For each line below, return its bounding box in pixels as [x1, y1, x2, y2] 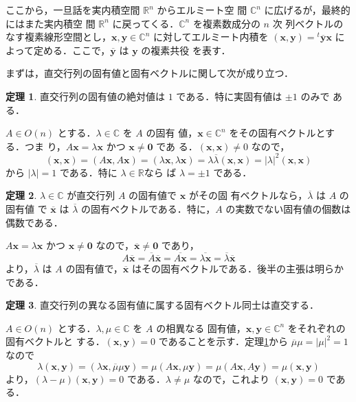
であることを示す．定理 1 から [158, 334, 288, 348]
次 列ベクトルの [272, 16, 344, 30]
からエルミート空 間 [157, 3, 247, 16]
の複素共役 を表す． [141, 43, 231, 57]
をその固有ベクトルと [229, 126, 326, 140]
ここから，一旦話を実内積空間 [5, 3, 140, 16]
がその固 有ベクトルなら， [188, 188, 308, 202]
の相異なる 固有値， [156, 320, 246, 335]
